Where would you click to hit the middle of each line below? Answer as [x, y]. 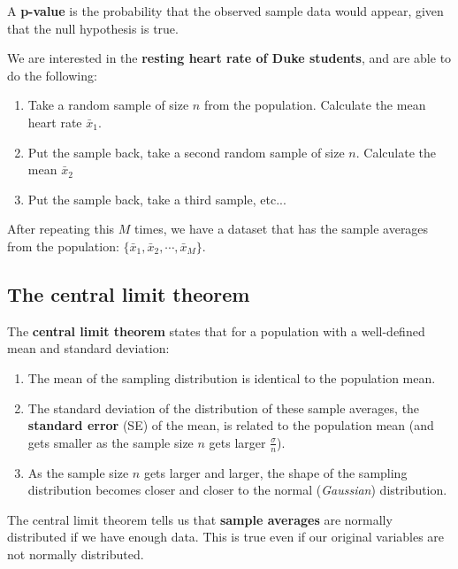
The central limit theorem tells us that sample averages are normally [200, 519]
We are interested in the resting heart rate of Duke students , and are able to [229, 58]
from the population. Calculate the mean [315, 105]
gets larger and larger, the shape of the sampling [275, 472]
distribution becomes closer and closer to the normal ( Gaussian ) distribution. [237, 490]
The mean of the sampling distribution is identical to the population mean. [232, 377]
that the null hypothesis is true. [93, 28]
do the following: [52, 75]
